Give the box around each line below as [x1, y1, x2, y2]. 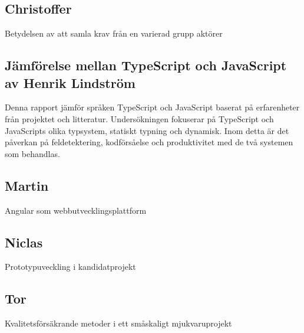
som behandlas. [5, 147, 60, 159]
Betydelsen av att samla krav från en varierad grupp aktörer [5, 27, 223, 40]
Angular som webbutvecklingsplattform [5, 204, 147, 216]
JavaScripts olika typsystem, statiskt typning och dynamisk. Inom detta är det [5, 124, 289, 136]
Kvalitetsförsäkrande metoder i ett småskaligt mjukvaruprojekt [5, 317, 232, 329]
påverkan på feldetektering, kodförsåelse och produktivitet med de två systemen [5, 136, 293, 148]
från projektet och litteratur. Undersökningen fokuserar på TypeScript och [5, 112, 274, 125]
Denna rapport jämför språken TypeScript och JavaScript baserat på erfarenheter [5, 101, 300, 113]
